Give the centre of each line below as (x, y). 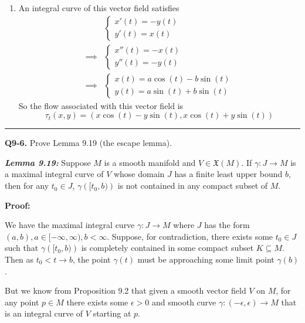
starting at (112, 313)
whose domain (139, 174)
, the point (91, 259)
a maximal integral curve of (54, 174)
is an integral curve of (44, 313)
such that (22, 248)
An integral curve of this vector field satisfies (99, 8)
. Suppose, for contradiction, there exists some (190, 236)
